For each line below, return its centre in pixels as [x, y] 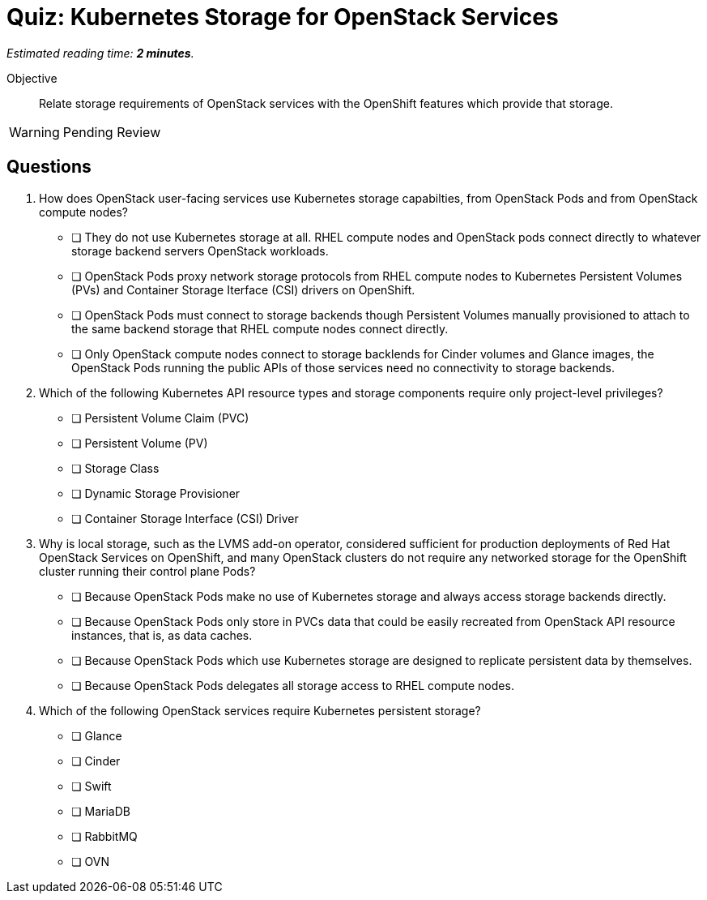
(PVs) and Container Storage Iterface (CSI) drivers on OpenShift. [243, 289]
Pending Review [112, 132]
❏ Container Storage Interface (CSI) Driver [185, 518]
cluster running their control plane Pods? [147, 571]
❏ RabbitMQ [104, 836]
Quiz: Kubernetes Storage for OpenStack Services [283, 17]
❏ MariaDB [101, 811]
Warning [34, 132]
